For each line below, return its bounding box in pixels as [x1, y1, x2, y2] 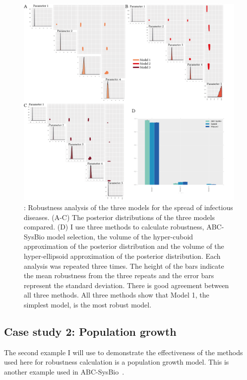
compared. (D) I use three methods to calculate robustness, [24, 222, 204, 232]
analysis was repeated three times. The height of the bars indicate [24, 260, 224, 271]
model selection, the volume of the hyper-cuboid [47, 231, 193, 241]
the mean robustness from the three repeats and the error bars [24, 270, 214, 281]
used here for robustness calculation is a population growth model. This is [4, 357, 229, 367]
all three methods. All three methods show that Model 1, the [24, 290, 209, 300]
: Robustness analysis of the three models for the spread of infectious [24, 202, 233, 213]
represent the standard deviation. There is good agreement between [24, 280, 229, 290]
